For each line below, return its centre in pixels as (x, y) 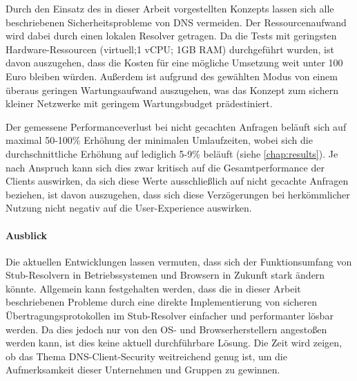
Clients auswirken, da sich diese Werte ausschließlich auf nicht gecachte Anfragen (177, 181)
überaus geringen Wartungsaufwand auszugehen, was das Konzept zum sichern (172, 90)
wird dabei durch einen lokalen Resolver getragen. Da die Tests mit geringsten (171, 36)
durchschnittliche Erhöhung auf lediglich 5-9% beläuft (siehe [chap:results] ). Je (172, 153)
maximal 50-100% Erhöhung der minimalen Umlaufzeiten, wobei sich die (159, 140)
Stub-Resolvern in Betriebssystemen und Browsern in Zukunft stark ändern (165, 275)
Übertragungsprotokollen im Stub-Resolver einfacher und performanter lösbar (170, 316)
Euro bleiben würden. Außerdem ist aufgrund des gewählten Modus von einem (172, 76)
